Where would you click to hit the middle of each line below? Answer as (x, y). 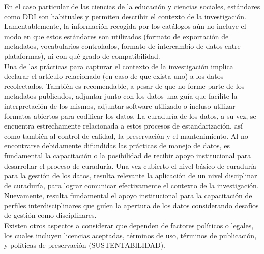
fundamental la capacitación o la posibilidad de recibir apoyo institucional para (128, 155)
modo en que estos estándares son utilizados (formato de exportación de (116, 36)
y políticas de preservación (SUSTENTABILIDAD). (85, 245)
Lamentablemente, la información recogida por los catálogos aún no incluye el (125, 26)
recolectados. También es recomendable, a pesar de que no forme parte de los (124, 86)
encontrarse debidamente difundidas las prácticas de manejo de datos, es (117, 146)
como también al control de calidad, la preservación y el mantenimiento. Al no (126, 135)
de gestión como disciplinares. (50, 215)
